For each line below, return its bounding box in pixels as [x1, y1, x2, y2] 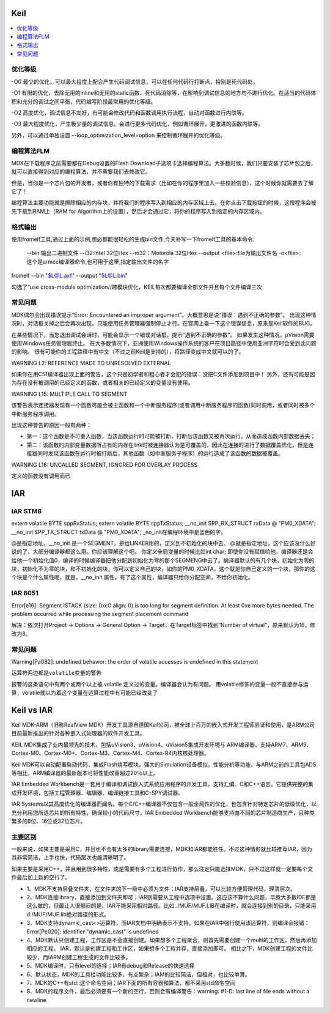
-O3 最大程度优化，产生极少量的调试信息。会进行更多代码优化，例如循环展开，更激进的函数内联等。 [11, 120, 264, 128]
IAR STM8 [11, 507, 42, 515]
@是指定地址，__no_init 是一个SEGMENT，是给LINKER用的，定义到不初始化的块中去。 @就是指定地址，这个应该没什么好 [11, 539, 316, 547]
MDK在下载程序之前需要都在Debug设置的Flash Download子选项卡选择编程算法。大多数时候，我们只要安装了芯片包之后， [11, 159, 317, 166]
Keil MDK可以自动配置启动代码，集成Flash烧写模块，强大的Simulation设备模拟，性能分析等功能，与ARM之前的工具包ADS [11, 760, 317, 768]
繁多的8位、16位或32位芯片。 [11, 817, 86, 825]
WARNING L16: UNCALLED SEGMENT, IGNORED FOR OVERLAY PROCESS [11, 461, 198, 468]
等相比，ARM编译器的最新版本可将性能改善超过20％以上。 [11, 769, 159, 776]
